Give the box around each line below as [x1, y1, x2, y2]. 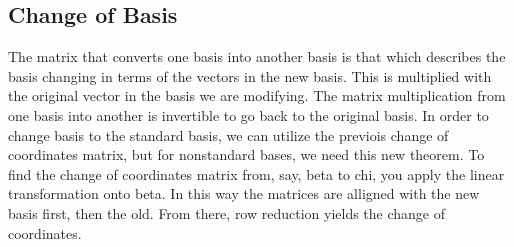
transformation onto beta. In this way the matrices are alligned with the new [8, 183, 480, 204]
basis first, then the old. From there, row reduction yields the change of [8, 202, 446, 223]
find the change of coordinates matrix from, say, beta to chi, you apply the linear [8, 163, 505, 184]
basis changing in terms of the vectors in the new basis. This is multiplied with [8, 65, 492, 86]
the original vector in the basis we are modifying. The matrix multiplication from [8, 85, 506, 106]
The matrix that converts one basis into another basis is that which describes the [8, 46, 506, 67]
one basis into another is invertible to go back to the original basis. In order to [8, 104, 489, 125]
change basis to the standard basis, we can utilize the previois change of [8, 124, 449, 145]
